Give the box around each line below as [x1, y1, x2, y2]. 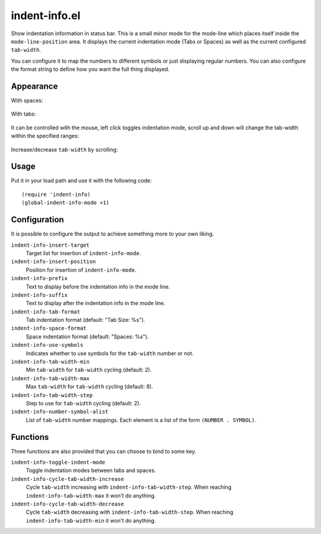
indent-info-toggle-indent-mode [11, 459, 105, 466]
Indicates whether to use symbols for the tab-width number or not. [26, 349, 194, 357]
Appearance [11, 81, 58, 91]
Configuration [11, 215, 64, 225]
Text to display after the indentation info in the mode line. [26, 300, 166, 307]
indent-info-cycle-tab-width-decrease [11, 501, 124, 508]
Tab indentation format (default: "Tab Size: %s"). [26, 316, 146, 324]
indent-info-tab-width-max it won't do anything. [26, 492, 156, 499]
